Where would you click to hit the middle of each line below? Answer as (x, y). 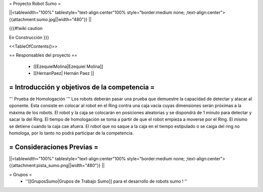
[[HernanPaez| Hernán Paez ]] (64, 73)
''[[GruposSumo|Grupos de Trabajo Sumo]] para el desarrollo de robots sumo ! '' (106, 181)
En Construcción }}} (29, 37)
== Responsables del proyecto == (43, 55)
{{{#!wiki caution (26, 28)
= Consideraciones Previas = (54, 147)
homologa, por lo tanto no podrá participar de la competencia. (71, 133)
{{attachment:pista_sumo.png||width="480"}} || (57, 166)
